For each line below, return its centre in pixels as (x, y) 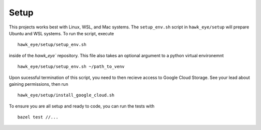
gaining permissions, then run (39, 84)
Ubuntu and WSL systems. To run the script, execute (62, 33)
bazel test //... (38, 117)
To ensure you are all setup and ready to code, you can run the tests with (82, 106)
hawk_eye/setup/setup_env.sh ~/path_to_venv (71, 67)
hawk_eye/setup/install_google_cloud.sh (66, 95)
